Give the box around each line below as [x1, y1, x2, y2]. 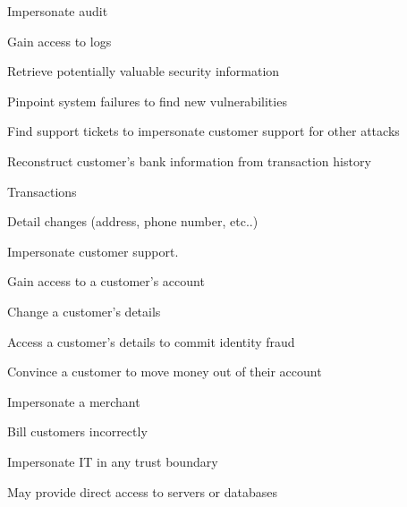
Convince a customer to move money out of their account [7, 362, 322, 381]
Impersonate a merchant [7, 392, 140, 410]
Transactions [7, 182, 77, 200]
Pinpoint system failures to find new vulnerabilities [7, 91, 287, 110]
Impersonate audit [7, 2, 108, 20]
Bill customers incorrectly [7, 422, 148, 441]
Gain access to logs [7, 31, 112, 50]
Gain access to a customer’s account [7, 272, 205, 291]
